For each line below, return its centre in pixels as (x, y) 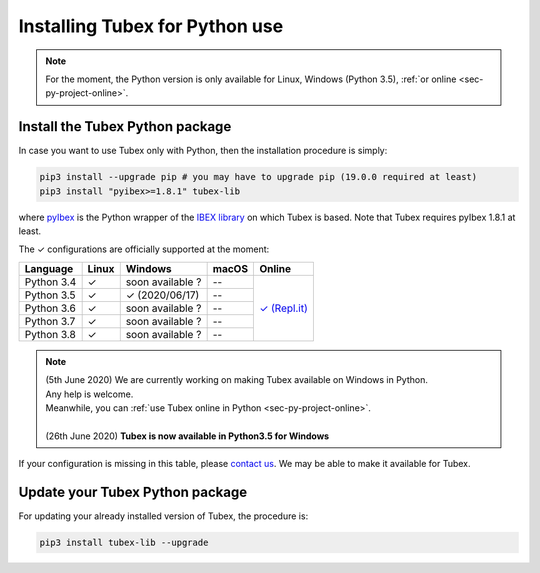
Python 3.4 (50, 282)
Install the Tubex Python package (125, 126)
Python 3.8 (50, 334)
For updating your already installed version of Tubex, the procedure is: (163, 516)
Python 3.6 (50, 308)
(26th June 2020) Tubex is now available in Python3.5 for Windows (187, 436)
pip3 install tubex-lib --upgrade (124, 542)
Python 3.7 (50, 321)
